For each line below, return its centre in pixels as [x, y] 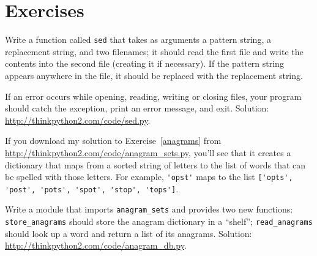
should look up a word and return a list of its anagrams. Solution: [129, 233]
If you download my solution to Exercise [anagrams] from [113, 141]
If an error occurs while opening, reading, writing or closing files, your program [153, 96]
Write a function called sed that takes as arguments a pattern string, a [138, 40]
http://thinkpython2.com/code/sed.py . [78, 120]
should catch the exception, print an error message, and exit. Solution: [137, 108]
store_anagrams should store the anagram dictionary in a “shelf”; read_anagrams [159, 221]
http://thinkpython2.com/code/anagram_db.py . [96, 245]
